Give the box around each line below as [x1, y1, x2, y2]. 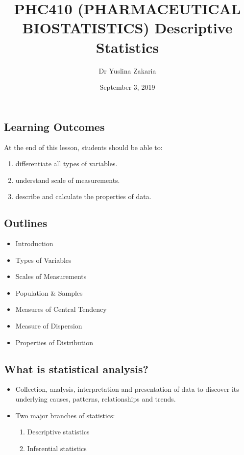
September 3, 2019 [99, 82, 155, 92]
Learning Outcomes [4, 119, 105, 134]
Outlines [4, 215, 48, 230]
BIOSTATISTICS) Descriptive [22, 18, 233, 38]
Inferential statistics [27, 443, 87, 453]
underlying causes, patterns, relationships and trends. [15, 394, 176, 404]
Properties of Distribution [15, 337, 93, 347]
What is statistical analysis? [4, 361, 148, 376]
